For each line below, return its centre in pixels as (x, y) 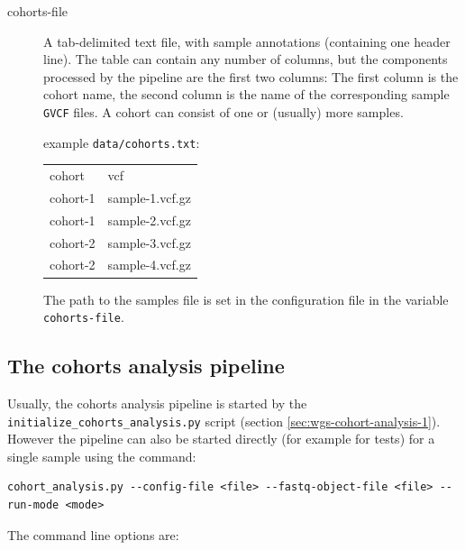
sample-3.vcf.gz (149, 242)
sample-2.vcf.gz (149, 220)
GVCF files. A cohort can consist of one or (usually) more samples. (223, 111)
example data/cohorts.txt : (122, 142)
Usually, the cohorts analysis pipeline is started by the (157, 403)
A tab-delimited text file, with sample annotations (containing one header (247, 41)
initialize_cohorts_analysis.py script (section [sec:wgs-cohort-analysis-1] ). (224, 421)
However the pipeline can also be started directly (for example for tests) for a (221, 439)
